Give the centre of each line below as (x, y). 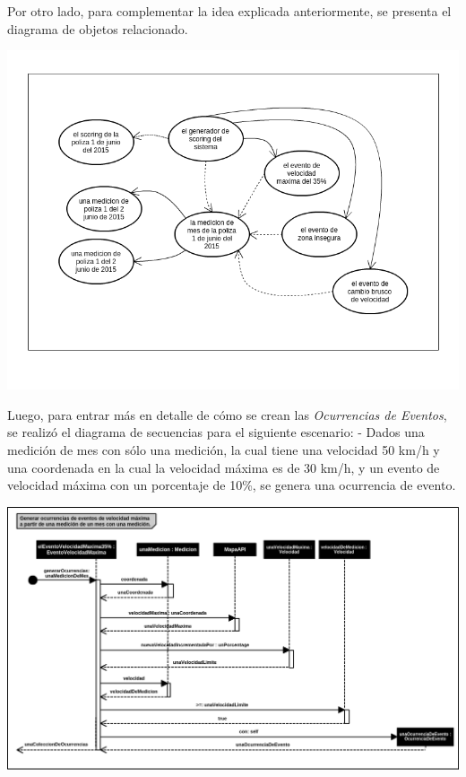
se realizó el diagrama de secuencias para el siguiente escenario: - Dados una (216, 432)
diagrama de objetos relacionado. (98, 28)
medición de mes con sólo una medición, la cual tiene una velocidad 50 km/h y (224, 449)
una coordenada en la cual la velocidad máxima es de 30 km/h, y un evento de (224, 467)
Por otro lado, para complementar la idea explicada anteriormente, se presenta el (229, 11)
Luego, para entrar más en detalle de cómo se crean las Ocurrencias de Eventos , (227, 414)
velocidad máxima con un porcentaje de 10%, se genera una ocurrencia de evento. (232, 485)
